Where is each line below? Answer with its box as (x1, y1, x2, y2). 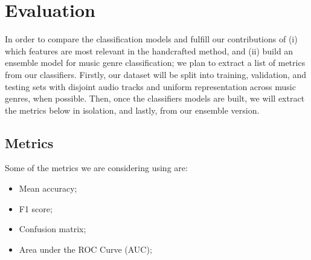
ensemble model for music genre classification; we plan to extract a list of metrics (5, 56, 306, 69)
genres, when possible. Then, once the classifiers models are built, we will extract (5, 92, 305, 105)
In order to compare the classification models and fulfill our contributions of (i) (5, 33, 298, 45)
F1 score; (19, 202, 53, 215)
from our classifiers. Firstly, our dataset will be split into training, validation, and (5, 68, 307, 80)
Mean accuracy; (19, 182, 77, 195)
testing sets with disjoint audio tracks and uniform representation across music (5, 80, 296, 93)
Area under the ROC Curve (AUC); (19, 242, 152, 255)
